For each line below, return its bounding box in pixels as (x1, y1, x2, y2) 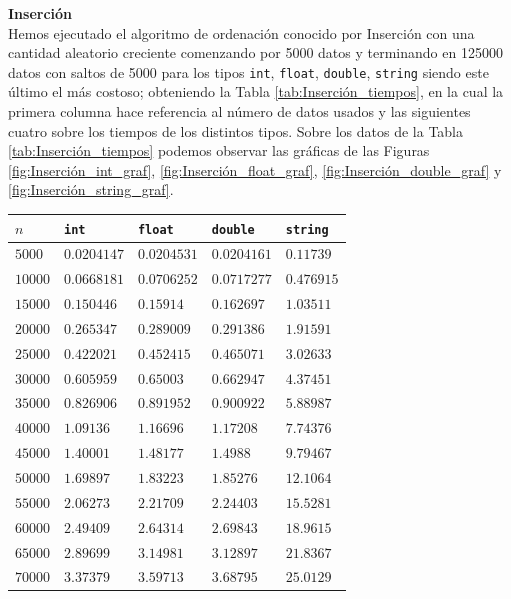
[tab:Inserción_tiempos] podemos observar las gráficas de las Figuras (8, 140, 430, 161)
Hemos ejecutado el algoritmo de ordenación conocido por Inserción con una (8, 22, 475, 43)
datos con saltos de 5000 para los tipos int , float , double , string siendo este (8, 61, 489, 82)
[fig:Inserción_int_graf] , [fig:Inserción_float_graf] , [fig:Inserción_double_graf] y (8, 159, 502, 180)
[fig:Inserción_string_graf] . (8, 179, 174, 200)
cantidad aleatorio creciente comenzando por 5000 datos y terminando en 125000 (8, 42, 503, 63)
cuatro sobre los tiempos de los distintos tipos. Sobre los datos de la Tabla (8, 120, 464, 141)
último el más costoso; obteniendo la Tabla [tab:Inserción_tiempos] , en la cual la (8, 81, 504, 102)
